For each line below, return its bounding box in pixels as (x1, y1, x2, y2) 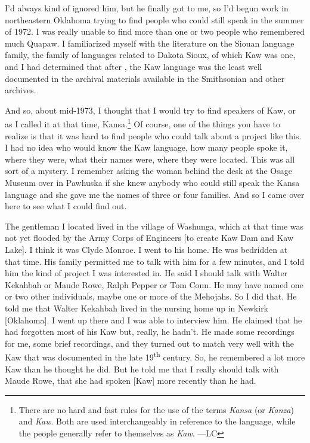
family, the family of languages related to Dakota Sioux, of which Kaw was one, (5, 48, 296, 61)
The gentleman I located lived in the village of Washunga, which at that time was (5, 219, 304, 232)
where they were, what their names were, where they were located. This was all (5, 152, 295, 165)
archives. (5, 84, 36, 96)
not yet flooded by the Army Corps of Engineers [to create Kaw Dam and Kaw (5, 231, 294, 244)
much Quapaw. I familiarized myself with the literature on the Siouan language (5, 36, 294, 49)
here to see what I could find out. (5, 200, 127, 212)
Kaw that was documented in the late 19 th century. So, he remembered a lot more (5, 349, 305, 363)
